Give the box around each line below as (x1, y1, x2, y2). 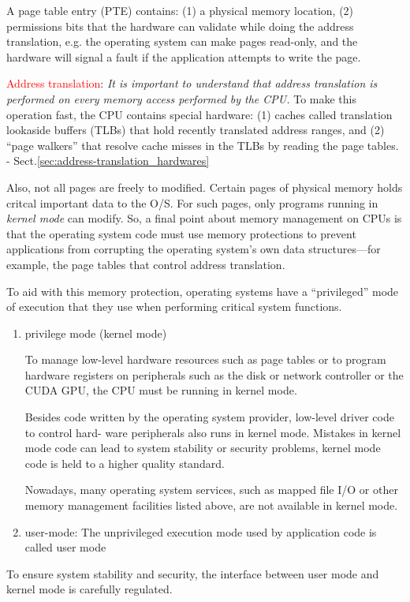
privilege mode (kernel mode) (24, 324, 167, 341)
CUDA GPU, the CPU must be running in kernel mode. (24, 382, 297, 398)
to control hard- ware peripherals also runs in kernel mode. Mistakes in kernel (24, 424, 401, 440)
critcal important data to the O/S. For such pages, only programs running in (6, 194, 378, 211)
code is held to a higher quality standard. (24, 454, 225, 471)
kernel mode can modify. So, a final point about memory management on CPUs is (6, 210, 402, 226)
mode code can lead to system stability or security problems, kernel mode (24, 439, 381, 456)
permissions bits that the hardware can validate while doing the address (6, 17, 354, 34)
